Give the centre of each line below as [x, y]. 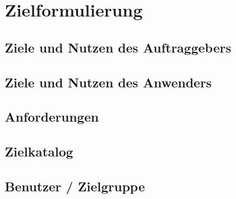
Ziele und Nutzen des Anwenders [108, 82]
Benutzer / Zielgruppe [75, 186]
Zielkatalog [39, 151]
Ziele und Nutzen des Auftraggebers [118, 47]
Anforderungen [52, 117]
